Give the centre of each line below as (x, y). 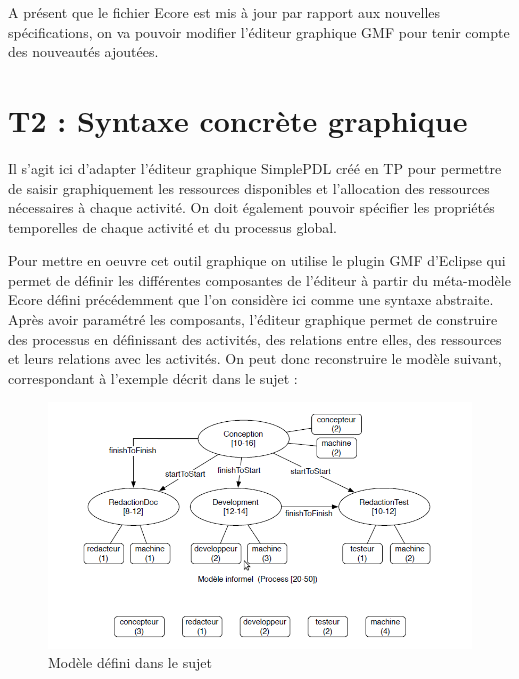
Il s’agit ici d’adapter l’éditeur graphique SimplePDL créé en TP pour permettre (255, 167)
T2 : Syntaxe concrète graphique (238, 119)
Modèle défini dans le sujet (130, 662)
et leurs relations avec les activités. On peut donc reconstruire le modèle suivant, (255, 358)
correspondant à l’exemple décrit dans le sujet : (153, 377)
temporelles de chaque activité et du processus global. (172, 226)
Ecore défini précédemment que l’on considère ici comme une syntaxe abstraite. (251, 299)
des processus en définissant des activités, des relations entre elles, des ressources (255, 338)
